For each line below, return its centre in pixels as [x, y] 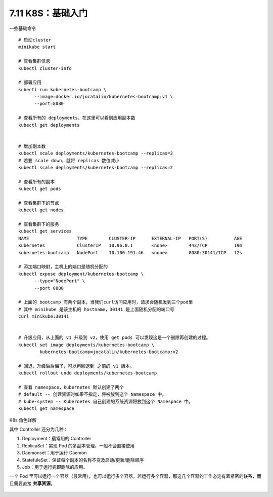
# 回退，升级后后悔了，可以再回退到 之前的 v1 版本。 [76, 366]
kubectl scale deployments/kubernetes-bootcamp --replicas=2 [96, 167]
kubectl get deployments [49, 125]
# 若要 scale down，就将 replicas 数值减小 [69, 160]
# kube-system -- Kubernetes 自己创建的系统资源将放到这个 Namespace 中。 [106, 401]
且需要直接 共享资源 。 [32, 483]
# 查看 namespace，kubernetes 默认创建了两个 [71, 387]
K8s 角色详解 [23, 420]
